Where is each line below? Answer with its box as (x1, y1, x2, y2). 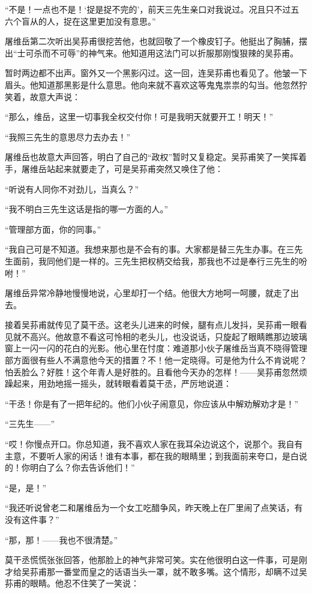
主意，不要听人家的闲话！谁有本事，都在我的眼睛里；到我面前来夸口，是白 (5, 449, 299, 462)
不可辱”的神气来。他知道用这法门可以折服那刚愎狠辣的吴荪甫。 (50, 46, 299, 59)
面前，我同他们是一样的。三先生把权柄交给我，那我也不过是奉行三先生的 (13, 254, 299, 267)
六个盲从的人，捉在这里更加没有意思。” (5, 14, 156, 27)
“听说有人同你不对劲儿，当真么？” (5, 182, 139, 195)
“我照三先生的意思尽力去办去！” (5, 130, 131, 143)
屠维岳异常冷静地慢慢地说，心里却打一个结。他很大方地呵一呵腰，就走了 (5, 287, 290, 299)
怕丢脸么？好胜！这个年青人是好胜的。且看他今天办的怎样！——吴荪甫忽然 (5, 365, 299, 378)
